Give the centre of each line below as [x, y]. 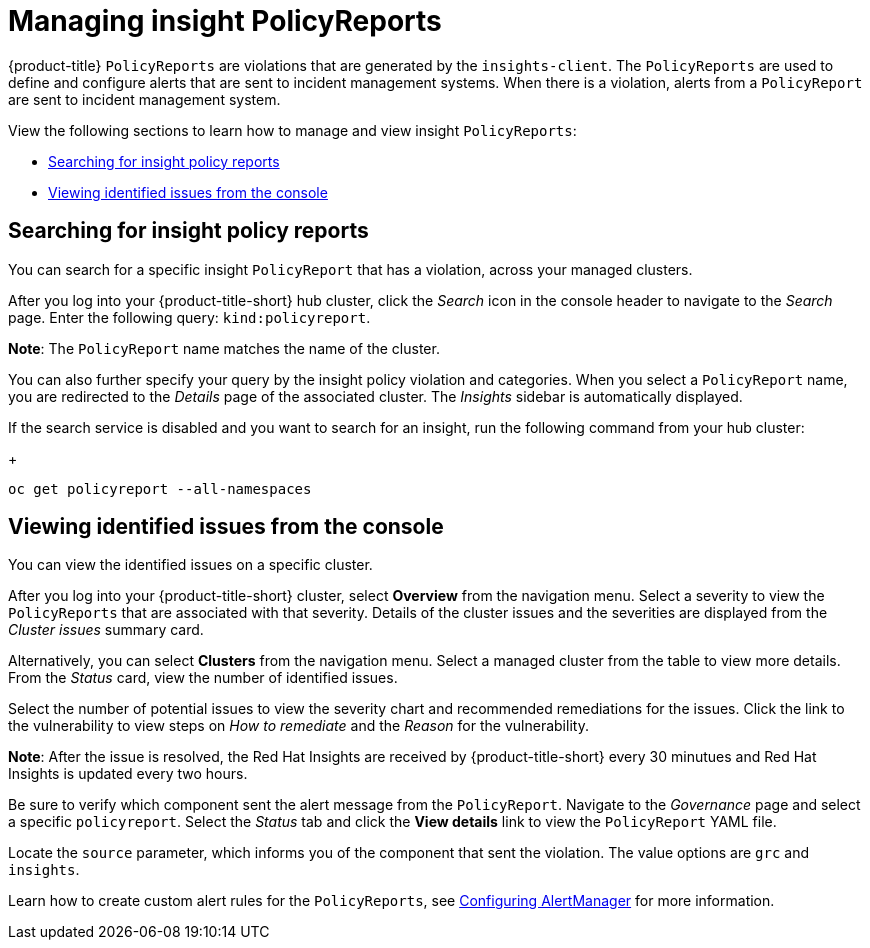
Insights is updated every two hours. [128, 774]
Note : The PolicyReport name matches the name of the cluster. [224, 348]
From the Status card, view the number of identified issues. [203, 678]
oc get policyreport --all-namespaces [160, 488]
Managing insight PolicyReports [225, 21]
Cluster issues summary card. [106, 630]
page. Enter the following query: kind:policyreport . [189, 317]
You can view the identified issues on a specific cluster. [190, 565]
